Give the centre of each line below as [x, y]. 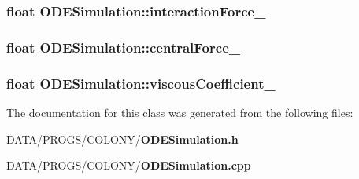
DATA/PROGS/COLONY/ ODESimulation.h [122, 139]
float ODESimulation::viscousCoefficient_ [141, 83]
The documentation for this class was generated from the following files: [180, 112]
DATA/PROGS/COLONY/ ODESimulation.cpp [129, 165]
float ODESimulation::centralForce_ [123, 47]
